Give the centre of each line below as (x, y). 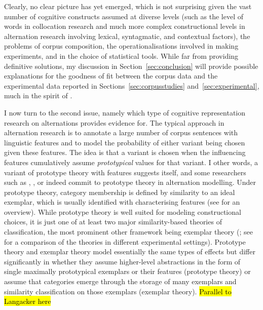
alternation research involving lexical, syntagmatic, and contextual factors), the (127, 36)
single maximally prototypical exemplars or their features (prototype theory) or (127, 271)
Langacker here (28, 301)
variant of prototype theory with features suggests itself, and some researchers (125, 172)
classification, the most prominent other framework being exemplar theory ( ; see (128, 232)
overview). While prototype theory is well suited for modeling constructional (123, 211)
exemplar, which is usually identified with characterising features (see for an (122, 202)
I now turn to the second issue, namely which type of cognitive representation (125, 112)
